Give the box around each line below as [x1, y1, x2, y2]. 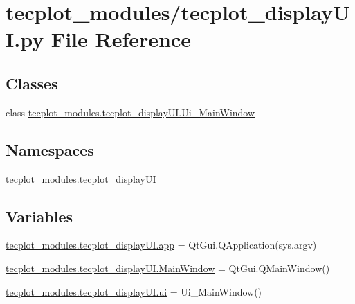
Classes [6, 72, 58, 93]
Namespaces [6, 138, 94, 160]
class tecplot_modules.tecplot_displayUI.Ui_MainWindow [6, 105, 255, 119]
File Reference [51, 25, 191, 53]
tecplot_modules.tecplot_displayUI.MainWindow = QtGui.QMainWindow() [6, 260, 330, 275]
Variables [6, 205, 73, 226]
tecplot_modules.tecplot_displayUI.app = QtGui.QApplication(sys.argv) [6, 238, 317, 252]
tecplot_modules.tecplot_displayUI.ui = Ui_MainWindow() [6, 284, 262, 298]
